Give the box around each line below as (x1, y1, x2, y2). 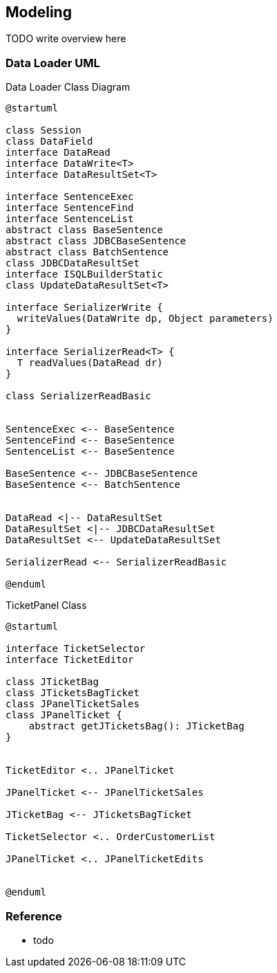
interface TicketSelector (6, 643, 146, 655)
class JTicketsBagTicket (6, 687, 140, 699)
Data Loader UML (6, 55, 100, 70)
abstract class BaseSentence (6, 224, 163, 236)
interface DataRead (6, 147, 111, 158)
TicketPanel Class (6, 599, 87, 612)
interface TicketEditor (6, 654, 134, 666)
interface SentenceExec (6, 191, 134, 203)
